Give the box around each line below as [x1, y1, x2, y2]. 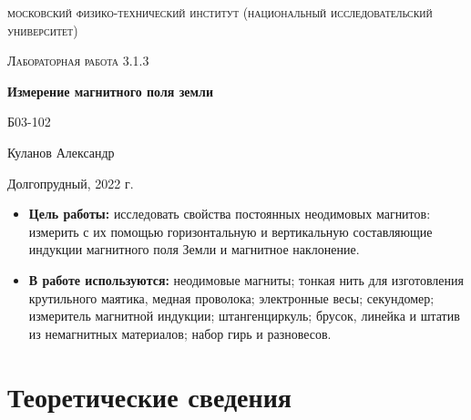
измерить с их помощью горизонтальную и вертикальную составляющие [28, 221, 433, 241]
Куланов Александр [7, 142, 115, 161]
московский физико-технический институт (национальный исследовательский [7, 3, 433, 21]
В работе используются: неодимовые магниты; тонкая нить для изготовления [28, 270, 464, 289]
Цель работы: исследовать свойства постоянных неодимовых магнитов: [28, 204, 431, 223]
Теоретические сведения [7, 377, 292, 415]
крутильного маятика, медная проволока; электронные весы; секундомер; [28, 288, 435, 307]
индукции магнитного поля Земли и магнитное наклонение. [28, 240, 360, 259]
